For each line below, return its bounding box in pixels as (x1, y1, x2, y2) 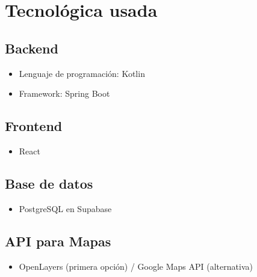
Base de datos (5, 174, 93, 192)
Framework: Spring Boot (19, 87, 110, 100)
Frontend (5, 117, 63, 135)
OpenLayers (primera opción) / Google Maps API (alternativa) (19, 260, 253, 272)
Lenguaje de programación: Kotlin (19, 67, 145, 79)
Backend (5, 38, 58, 57)
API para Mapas (5, 231, 111, 250)
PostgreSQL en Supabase (19, 202, 112, 215)
